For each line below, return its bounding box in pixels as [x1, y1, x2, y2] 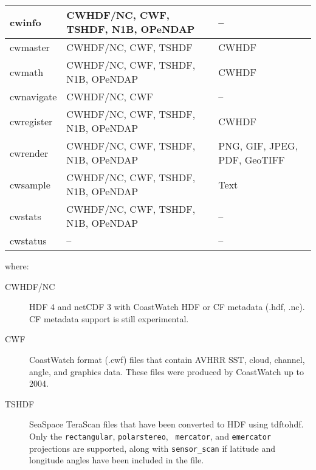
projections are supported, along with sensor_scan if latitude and [29, 441, 275, 454]
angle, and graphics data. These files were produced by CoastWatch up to [29, 365, 304, 378]
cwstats [10, 209, 41, 223]
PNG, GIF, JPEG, [218, 139, 298, 153]
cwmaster [10, 40, 50, 54]
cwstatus [10, 233, 47, 247]
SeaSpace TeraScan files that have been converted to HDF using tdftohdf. [29, 418, 304, 430]
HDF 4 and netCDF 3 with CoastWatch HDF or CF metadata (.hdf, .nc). [29, 300, 305, 313]
